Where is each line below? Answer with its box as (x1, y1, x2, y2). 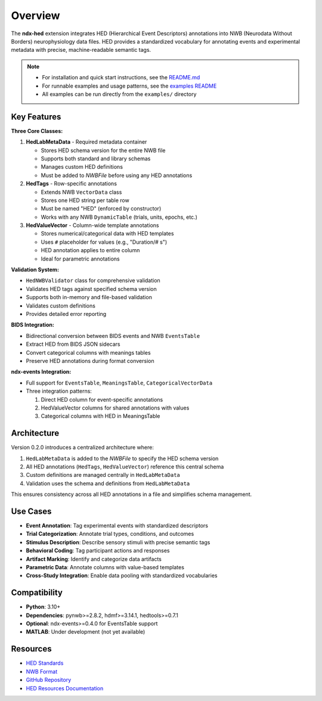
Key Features (11, 111, 61, 122)
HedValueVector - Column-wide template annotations (26, 222, 159, 229)
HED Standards (26, 659, 64, 667)
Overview (11, 9, 60, 22)
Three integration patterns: (26, 387, 92, 395)
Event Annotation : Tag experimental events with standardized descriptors (26, 522, 209, 529)
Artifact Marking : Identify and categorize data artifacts (26, 555, 162, 563)
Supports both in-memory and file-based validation (26, 294, 152, 301)
